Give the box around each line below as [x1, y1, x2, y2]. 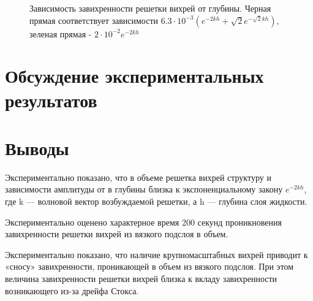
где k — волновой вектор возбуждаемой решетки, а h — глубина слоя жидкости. [5, 195, 307, 208]
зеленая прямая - [29, 27, 92, 40]
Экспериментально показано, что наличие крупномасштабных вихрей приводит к [5, 248, 308, 261]
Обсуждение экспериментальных [5, 63, 264, 88]
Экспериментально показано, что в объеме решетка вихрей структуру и [5, 170, 271, 183]
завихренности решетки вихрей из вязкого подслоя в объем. [5, 227, 228, 240]
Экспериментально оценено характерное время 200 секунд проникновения [5, 215, 282, 228]
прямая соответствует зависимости [29, 13, 159, 26]
